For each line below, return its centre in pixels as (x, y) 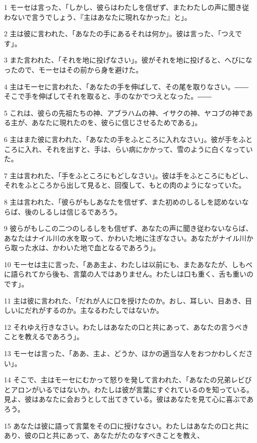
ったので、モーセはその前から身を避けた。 (73, 69)
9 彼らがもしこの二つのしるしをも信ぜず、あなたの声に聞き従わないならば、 (128, 228)
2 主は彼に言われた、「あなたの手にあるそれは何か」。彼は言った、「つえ (120, 34)
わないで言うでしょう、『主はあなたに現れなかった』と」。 (98, 17)
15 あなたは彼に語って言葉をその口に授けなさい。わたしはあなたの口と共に (127, 425)
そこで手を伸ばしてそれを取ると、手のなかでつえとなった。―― (108, 96)
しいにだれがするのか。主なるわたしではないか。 (84, 310)
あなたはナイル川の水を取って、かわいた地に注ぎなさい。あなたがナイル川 (125, 238)
